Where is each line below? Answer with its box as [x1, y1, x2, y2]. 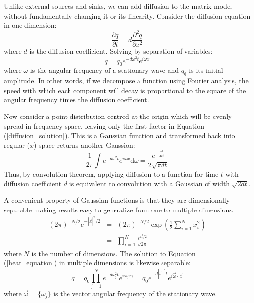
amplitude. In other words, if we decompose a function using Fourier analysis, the [4, 75, 249, 86]
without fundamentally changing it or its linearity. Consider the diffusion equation [4, 10, 251, 21]
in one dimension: [4, 20, 57, 30]
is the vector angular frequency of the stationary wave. [53, 288, 217, 299]
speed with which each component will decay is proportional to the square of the [4, 85, 246, 95]
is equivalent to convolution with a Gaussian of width [69, 178, 230, 188]
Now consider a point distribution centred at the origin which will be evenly [4, 111, 232, 121]
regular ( [4, 140, 30, 150]
